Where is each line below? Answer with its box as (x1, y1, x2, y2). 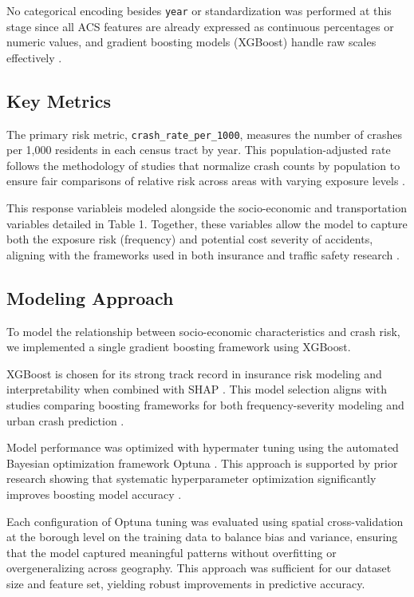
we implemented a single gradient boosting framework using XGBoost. (6, 338, 351, 355)
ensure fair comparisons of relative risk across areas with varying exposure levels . (6, 172, 405, 189)
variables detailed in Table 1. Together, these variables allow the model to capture (6, 215, 408, 231)
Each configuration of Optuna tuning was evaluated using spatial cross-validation (6, 512, 404, 529)
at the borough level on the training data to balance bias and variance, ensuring (6, 528, 398, 545)
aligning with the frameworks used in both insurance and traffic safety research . (6, 246, 400, 263)
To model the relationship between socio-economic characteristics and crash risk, (6, 322, 400, 339)
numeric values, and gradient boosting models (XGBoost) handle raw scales (6, 34, 377, 50)
